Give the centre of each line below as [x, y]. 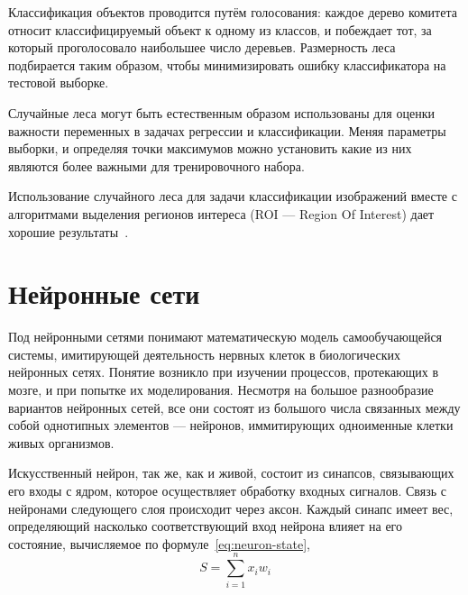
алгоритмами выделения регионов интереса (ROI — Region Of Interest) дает [221, 213]
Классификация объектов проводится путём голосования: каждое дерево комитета [233, 12]
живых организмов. [61, 442]
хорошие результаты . [69, 231]
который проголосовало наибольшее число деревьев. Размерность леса [202, 47]
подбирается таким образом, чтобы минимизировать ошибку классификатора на [227, 64]
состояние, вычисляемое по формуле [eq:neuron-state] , [159, 543]
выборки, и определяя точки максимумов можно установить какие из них [210, 148]
